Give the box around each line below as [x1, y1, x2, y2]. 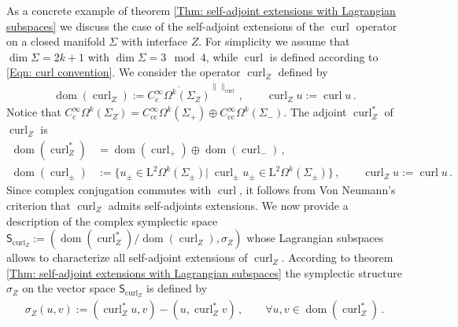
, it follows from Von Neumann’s [239, 182, 396, 198]
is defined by [146, 280, 208, 296]
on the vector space [22, 280, 116, 296]
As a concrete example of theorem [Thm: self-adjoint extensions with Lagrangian [6, 2, 396, 18]
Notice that [6, 104, 61, 120]
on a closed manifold [6, 33, 105, 50]
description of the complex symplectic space [6, 212, 218, 229]
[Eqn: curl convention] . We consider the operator [6, 64, 241, 80]
